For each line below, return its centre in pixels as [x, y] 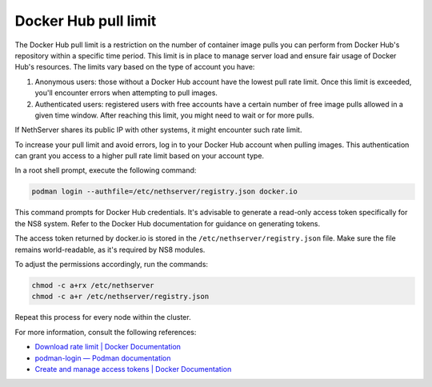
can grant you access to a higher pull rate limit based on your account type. [139, 156]
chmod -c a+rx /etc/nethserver [93, 285]
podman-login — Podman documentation [103, 358]
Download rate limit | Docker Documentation [108, 347]
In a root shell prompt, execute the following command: [106, 170]
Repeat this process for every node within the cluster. [103, 317]
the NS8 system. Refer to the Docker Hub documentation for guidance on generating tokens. [168, 223]
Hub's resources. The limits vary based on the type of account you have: [135, 67]
